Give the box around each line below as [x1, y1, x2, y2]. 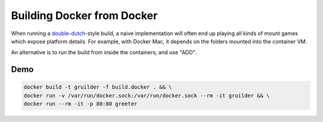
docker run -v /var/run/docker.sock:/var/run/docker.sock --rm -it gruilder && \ [23, 92, 270, 99]
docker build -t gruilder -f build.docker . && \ [23, 84, 172, 90]
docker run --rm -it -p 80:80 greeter [23, 101, 138, 107]
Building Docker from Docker [11, 9, 158, 22]
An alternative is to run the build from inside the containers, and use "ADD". [11, 49, 197, 56]
